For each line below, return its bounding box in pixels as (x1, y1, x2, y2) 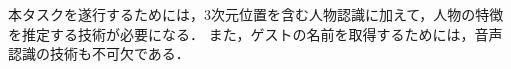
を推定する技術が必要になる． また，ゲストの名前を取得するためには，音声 (8, 23, 503, 44)
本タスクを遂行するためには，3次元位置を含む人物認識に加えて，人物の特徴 (8, 4, 504, 24)
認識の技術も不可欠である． (8, 43, 190, 64)
